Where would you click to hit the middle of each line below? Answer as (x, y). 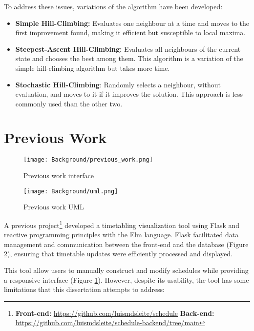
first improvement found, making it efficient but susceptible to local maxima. (130, 32)
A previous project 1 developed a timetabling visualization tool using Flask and (122, 224)
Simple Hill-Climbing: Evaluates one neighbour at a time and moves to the (132, 23)
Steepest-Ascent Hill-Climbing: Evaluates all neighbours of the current (128, 49)
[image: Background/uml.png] (71, 191)
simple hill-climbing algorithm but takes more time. (93, 68)
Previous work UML (54, 207)
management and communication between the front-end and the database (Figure (126, 244)
